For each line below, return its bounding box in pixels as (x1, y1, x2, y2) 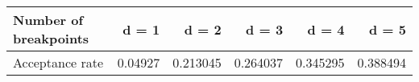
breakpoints (13, 29, 89, 47)
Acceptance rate (13, 53, 104, 72)
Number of (13, 10, 84, 29)
